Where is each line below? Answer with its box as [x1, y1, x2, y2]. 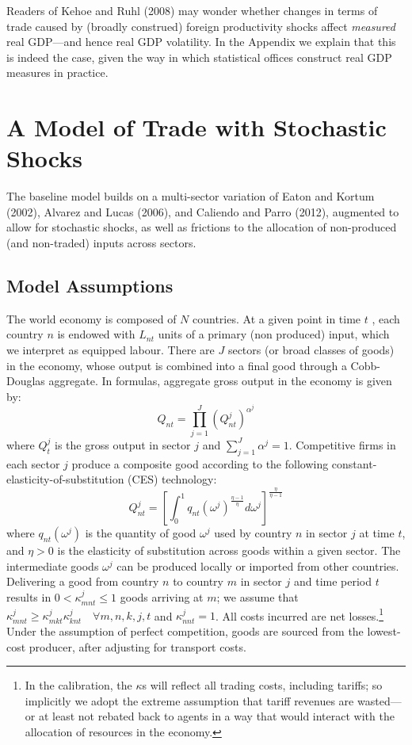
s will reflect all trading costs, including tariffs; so [142, 677, 383, 693]
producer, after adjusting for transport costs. [29, 638, 246, 655]
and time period [293, 573, 372, 590]
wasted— [357, 692, 402, 709]
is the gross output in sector [55, 436, 191, 453]
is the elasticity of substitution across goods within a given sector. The [57, 542, 401, 559]
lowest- [367, 622, 401, 639]
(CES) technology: [128, 471, 217, 487]
